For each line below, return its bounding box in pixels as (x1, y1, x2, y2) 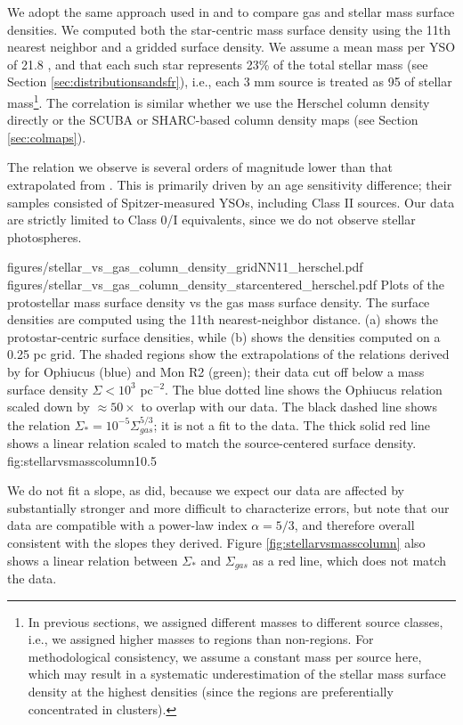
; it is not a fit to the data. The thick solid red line (153, 415, 431, 434)
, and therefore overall (294, 516, 415, 534)
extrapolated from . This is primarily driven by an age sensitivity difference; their (7, 175, 452, 193)
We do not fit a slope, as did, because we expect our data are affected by (7, 481, 404, 500)
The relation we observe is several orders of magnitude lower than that (7, 158, 393, 176)
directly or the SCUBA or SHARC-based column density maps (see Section (7, 110, 418, 129)
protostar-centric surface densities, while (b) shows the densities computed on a (7, 327, 441, 346)
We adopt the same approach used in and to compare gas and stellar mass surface (7, 3, 455, 20)
